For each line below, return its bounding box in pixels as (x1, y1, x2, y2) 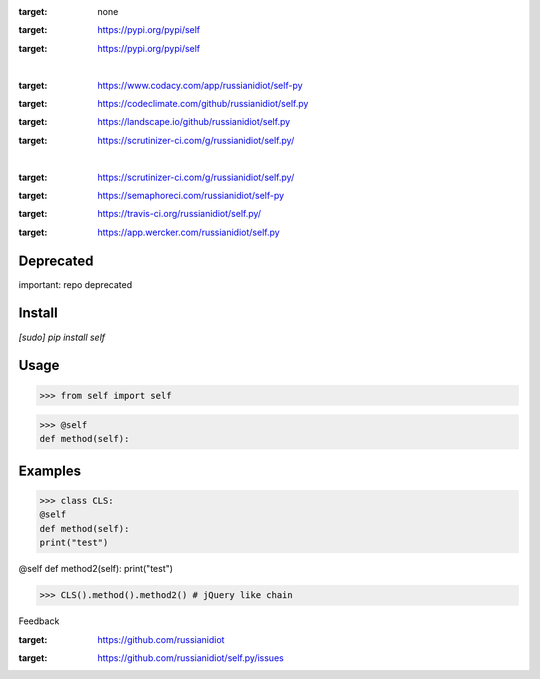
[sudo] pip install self (18, 331, 106, 343)
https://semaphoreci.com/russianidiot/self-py (97, 189, 285, 201)
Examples (18, 462, 82, 479)
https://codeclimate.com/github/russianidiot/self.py (97, 97, 309, 109)
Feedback (18, 615, 60, 627)
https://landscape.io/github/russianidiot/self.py (97, 116, 291, 128)
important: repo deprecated (18, 278, 133, 290)
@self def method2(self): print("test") (18, 563, 174, 575)
